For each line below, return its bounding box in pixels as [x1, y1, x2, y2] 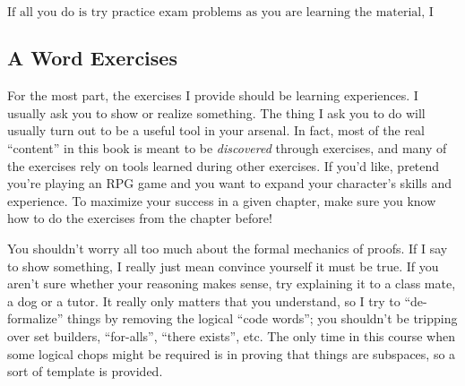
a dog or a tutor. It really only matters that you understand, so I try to [7, 291, 400, 310]
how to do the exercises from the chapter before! [7, 209, 272, 227]
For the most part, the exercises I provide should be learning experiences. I [7, 86, 418, 105]
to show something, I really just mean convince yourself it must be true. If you [7, 256, 439, 275]
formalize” [7, 309, 64, 328]
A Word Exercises [7, 44, 177, 72]
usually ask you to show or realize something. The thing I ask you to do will [7, 103, 426, 122]
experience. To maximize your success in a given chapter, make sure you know [7, 191, 436, 210]
